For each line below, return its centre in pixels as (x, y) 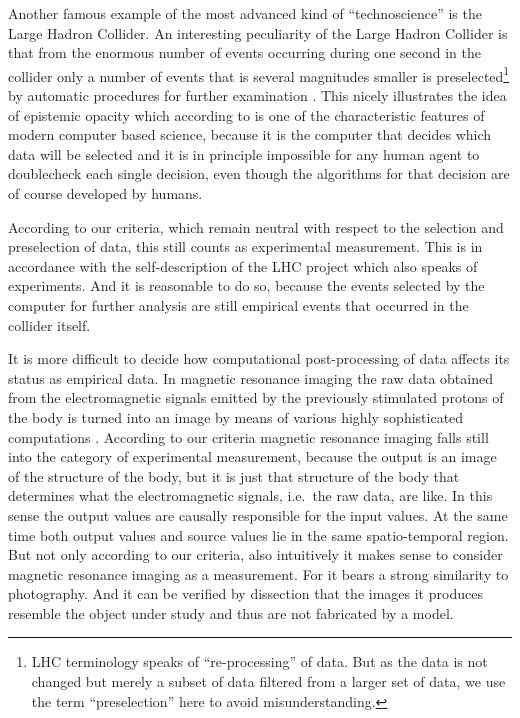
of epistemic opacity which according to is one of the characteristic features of (246, 114)
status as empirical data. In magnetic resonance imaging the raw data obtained (250, 377)
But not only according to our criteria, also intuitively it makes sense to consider (255, 554)
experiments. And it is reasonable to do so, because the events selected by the (246, 285)
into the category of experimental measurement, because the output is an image (252, 456)
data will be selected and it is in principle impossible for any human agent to (244, 153)
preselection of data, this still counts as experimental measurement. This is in (245, 246)
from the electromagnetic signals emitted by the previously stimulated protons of (256, 397)
